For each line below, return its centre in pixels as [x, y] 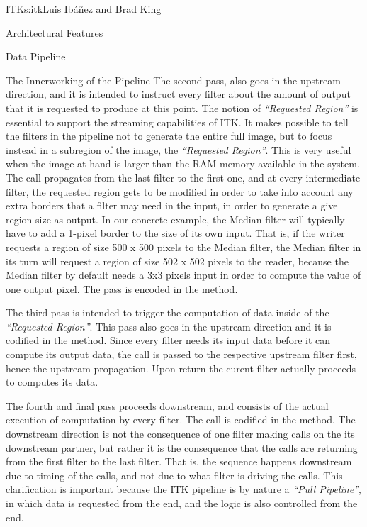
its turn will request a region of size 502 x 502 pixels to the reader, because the [177, 261]
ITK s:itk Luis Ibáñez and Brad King [84, 9]
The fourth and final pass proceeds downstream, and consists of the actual [167, 405]
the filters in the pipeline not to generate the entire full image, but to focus [169, 136]
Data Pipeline [36, 56]
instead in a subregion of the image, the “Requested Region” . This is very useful [179, 149]
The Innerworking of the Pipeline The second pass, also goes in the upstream [173, 80]
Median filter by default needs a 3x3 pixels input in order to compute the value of [183, 275]
